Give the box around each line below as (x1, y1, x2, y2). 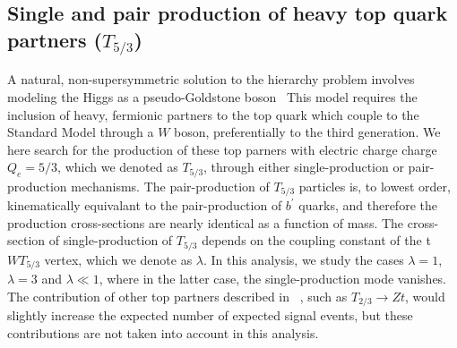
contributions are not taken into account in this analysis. (7, 323, 319, 342)
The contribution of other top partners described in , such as (7, 286, 348, 305)
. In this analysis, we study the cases (203, 250, 404, 268)
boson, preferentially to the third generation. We (174, 123, 441, 141)
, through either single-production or (203, 157, 404, 176)
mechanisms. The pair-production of (71, 176, 270, 195)
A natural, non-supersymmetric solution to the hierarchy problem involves (7, 70, 415, 89)
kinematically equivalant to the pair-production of (7, 196, 282, 215)
